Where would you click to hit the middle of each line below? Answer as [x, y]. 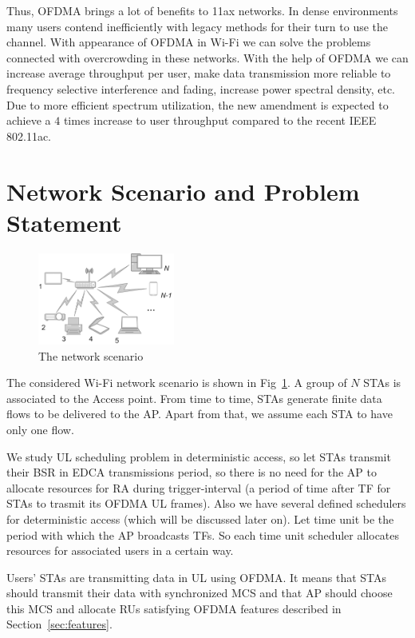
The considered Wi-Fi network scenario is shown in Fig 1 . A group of [177, 383]
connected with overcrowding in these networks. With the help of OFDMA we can [207, 57]
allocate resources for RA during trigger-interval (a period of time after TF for [199, 487]
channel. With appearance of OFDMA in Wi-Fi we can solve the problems [189, 42]
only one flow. [40, 429]
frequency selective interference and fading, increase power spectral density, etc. [201, 88]
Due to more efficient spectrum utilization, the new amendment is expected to [198, 104]
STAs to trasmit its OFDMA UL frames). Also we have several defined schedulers [206, 503]
